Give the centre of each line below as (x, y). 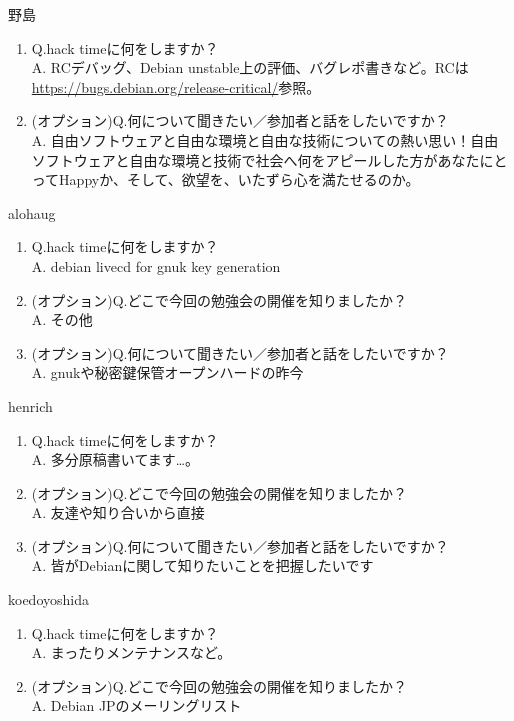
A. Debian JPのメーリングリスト (136, 705)
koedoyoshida (48, 599)
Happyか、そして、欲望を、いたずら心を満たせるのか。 (239, 179)
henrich (30, 405)
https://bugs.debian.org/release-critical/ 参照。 (176, 86)
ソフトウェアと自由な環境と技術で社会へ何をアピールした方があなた (255, 159)
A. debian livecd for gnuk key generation (156, 265)
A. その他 (62, 319)
